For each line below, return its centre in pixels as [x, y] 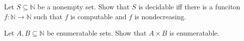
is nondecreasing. [160, 16]
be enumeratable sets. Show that [97, 33]
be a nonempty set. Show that [84, 6]
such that [48, 16]
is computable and [99, 16]
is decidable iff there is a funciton [189, 6]
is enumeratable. [194, 33]
